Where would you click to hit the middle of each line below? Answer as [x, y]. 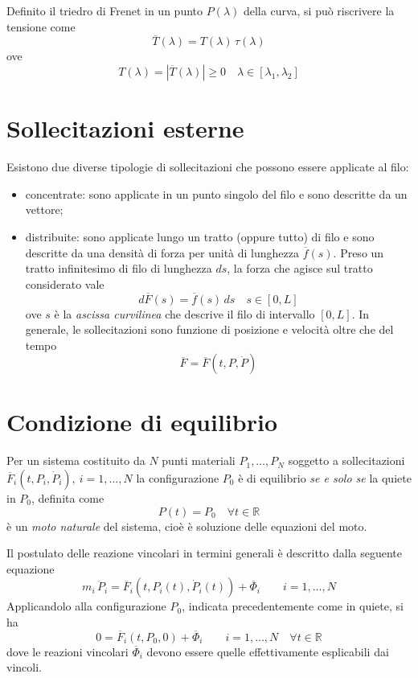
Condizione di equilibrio [142, 422]
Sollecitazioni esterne [125, 128]
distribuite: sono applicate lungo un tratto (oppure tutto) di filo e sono [200, 236]
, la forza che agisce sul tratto [300, 268]
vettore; [44, 210]
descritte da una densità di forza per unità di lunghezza [162, 252]
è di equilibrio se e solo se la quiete [325, 478]
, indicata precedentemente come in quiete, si [293, 606]
